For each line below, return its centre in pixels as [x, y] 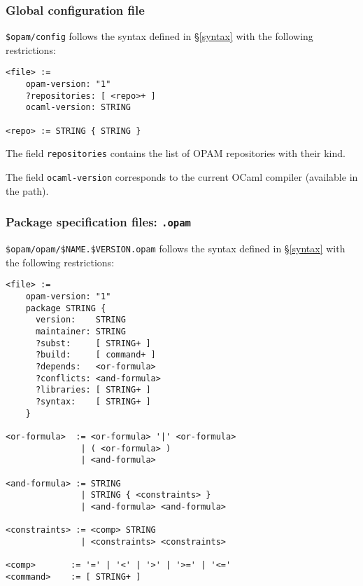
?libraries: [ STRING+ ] [93, 390]
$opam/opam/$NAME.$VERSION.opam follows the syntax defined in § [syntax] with [176, 248]
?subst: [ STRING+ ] [93, 343]
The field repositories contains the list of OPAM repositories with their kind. [176, 153]
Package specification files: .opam [98, 222]
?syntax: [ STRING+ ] [93, 401]
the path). [27, 190]
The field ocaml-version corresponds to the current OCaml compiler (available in [182, 177]
